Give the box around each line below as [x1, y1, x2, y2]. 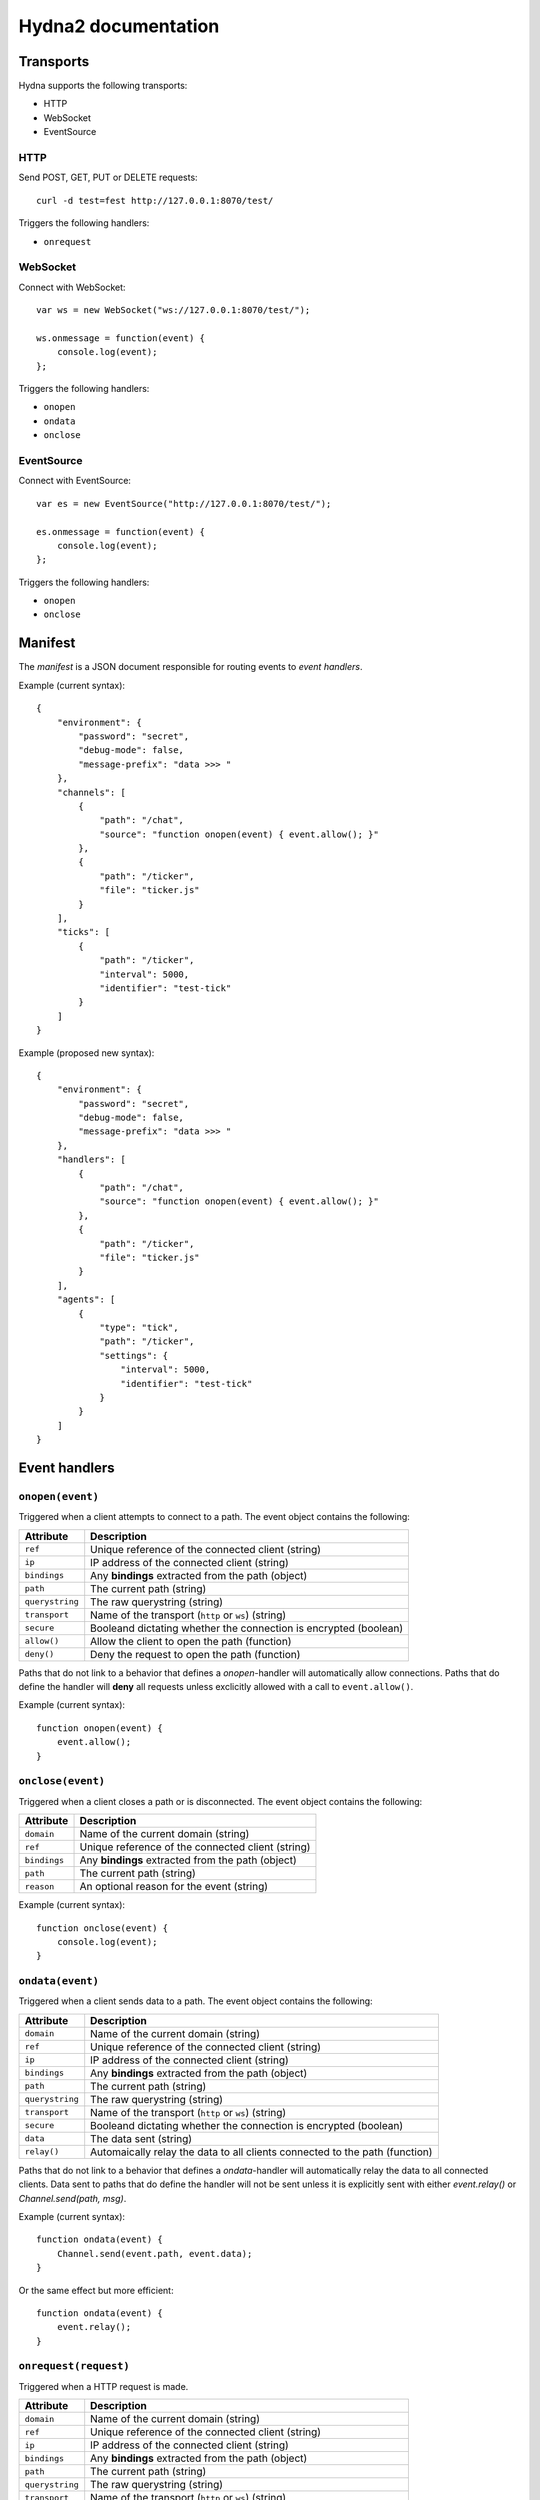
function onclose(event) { [36, 1922, 169, 1934]
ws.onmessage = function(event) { [36, 332, 205, 344]
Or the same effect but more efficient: [18, 2284, 174, 2296]
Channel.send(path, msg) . [18, 2192, 127, 2204]
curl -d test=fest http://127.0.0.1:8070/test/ [36, 195, 274, 206]
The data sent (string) [90, 2131, 193, 2145]
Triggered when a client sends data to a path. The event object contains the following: [18, 1995, 374, 2007]
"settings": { [99, 1350, 169, 1361]
